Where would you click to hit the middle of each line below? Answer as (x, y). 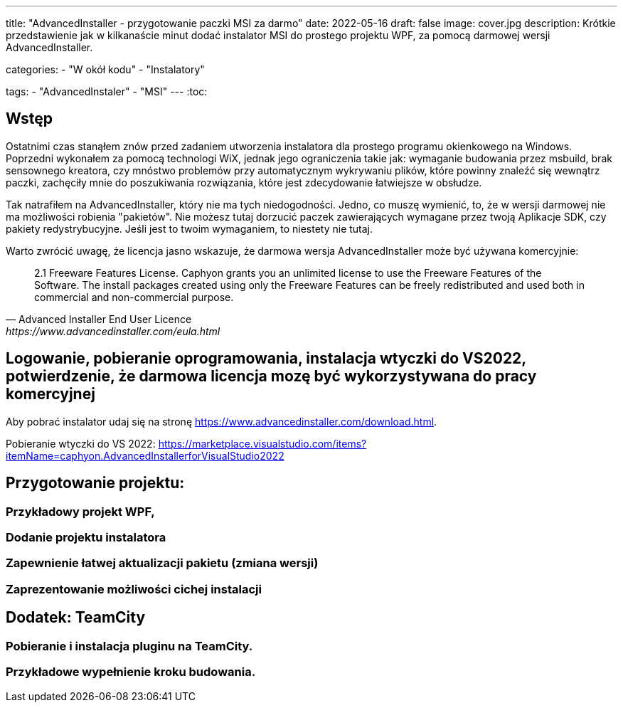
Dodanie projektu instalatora (86, 537)
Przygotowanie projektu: (95, 483)
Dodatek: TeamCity (76, 618)
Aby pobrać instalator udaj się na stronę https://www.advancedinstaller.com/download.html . (222, 421)
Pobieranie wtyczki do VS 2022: (81, 443)
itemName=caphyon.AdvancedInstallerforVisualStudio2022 (145, 455)
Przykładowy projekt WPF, (80, 511)
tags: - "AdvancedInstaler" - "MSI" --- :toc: (107, 91)
